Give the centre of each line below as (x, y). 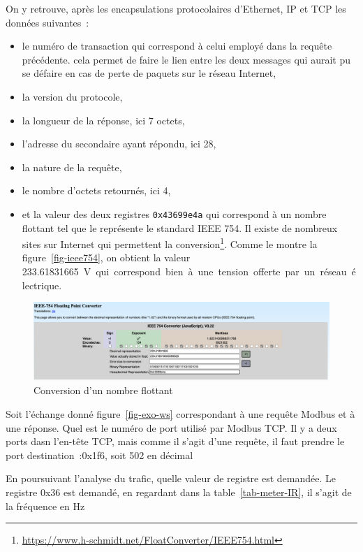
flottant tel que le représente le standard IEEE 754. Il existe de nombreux (180, 227)
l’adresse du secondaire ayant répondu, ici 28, (119, 144)
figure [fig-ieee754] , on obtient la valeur (106, 257)
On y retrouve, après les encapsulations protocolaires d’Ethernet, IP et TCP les (176, 8)
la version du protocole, (72, 96)
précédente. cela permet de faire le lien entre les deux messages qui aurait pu (186, 59)
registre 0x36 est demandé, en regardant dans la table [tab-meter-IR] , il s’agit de (179, 492)
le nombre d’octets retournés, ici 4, (96, 190)
